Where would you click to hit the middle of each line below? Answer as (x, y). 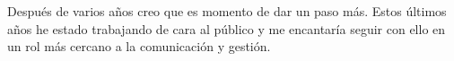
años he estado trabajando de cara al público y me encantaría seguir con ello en (227, 28)
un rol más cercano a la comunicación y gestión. (139, 46)
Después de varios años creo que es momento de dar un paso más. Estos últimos (227, 11)
